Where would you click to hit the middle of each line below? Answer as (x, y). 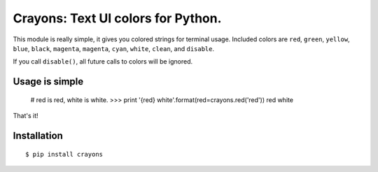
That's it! (26, 116)
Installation (38, 135)
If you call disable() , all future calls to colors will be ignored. (103, 62)
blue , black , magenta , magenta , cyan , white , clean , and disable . (114, 48)
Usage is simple (48, 81)
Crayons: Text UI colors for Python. (117, 18)
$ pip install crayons (64, 154)
